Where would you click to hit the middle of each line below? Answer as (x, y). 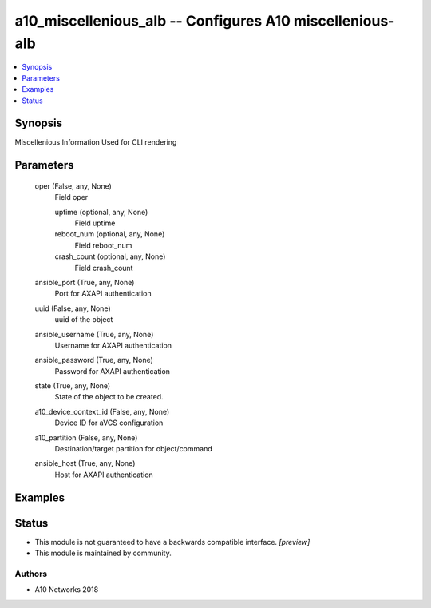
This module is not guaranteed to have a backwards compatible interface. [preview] (172, 542)
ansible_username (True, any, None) (94, 334)
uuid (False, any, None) (73, 308)
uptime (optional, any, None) (101, 212)
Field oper (71, 197)
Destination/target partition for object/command (133, 449)
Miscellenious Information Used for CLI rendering (96, 142)
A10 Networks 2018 (67, 590)
